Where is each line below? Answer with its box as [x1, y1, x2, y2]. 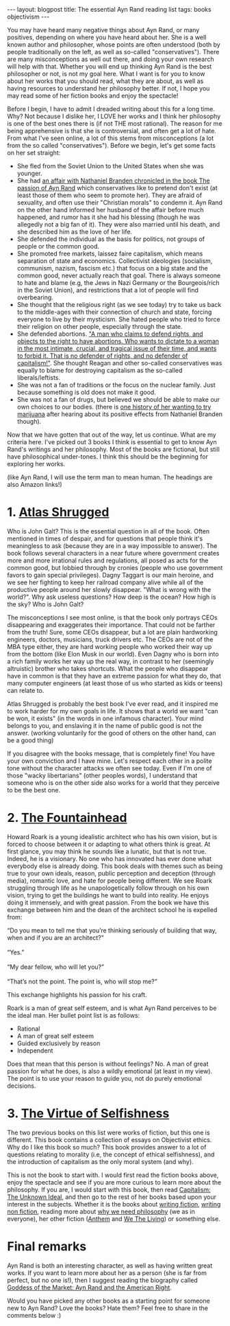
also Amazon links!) [7, 481, 63, 488]
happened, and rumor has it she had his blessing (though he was [16, 213, 201, 221]
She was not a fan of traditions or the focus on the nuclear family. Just [16, 381, 216, 389]
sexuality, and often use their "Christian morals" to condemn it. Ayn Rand [16, 198, 222, 207]
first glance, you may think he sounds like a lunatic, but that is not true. [7, 847, 207, 856]
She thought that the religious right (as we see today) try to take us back [16, 301, 222, 308]
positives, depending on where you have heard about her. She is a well [7, 33, 207, 41]
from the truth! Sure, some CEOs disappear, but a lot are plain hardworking [7, 628, 218, 636]
